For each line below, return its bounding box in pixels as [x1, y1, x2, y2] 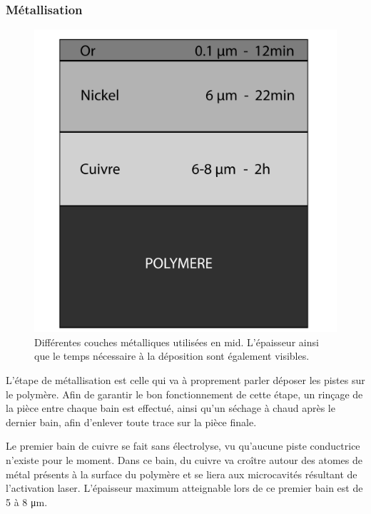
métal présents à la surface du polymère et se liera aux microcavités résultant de [6, 466, 357, 481]
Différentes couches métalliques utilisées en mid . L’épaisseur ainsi [34, 334, 319, 349]
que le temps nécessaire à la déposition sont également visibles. [34, 348, 310, 363]
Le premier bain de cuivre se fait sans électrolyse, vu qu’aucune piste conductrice [6, 438, 360, 453]
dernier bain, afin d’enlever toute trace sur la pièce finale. [6, 414, 257, 429]
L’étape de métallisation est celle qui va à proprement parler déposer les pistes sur [6, 373, 365, 387]
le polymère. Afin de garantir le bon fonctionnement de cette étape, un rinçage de [6, 386, 363, 401]
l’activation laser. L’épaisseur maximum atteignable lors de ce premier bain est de [6, 480, 363, 495]
